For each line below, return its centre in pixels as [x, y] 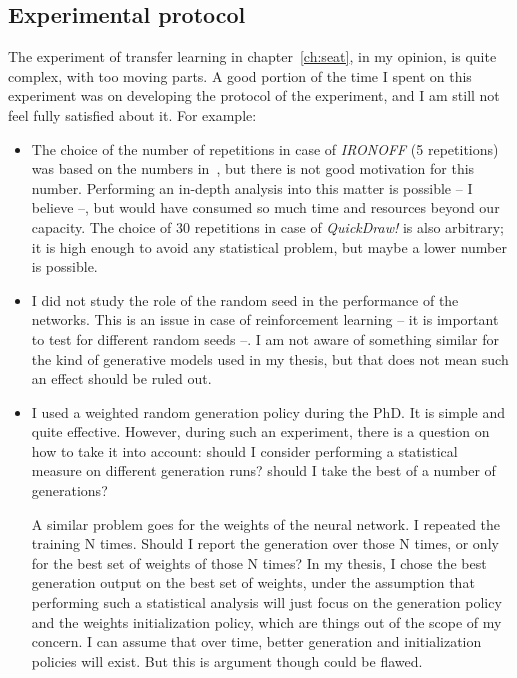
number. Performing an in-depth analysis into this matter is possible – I [252, 187]
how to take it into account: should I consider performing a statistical [244, 450]
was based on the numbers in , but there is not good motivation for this [253, 168]
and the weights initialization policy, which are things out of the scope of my [266, 621]
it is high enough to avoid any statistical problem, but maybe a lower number [269, 246]
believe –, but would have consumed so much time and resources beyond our [265, 207]
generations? [69, 490]
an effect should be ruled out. [121, 378]
